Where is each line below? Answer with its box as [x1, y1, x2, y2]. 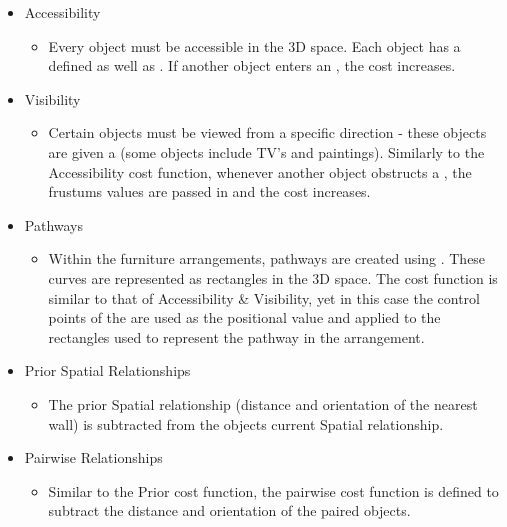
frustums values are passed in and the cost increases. [48, 181, 371, 202]
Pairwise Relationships [24, 447, 163, 468]
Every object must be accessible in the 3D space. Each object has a [48, 35, 461, 56]
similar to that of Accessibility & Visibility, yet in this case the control [48, 287, 481, 308]
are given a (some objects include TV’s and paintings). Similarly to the [48, 141, 485, 162]
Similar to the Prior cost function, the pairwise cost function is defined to [48, 480, 499, 501]
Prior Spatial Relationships [24, 360, 191, 381]
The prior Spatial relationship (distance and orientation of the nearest [48, 393, 478, 414]
